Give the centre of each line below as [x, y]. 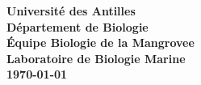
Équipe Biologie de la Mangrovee [100, 42]
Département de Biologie [77, 26]
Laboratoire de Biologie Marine [96, 58]
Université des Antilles [71, 11]
